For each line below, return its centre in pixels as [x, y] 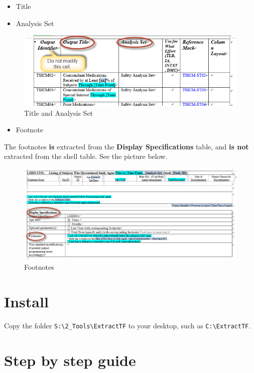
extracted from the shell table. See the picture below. [86, 156]
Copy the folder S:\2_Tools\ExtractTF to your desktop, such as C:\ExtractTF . [128, 325]
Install [26, 301]
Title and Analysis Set [59, 113]
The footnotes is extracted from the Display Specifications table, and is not [126, 146]
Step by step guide [70, 360]
